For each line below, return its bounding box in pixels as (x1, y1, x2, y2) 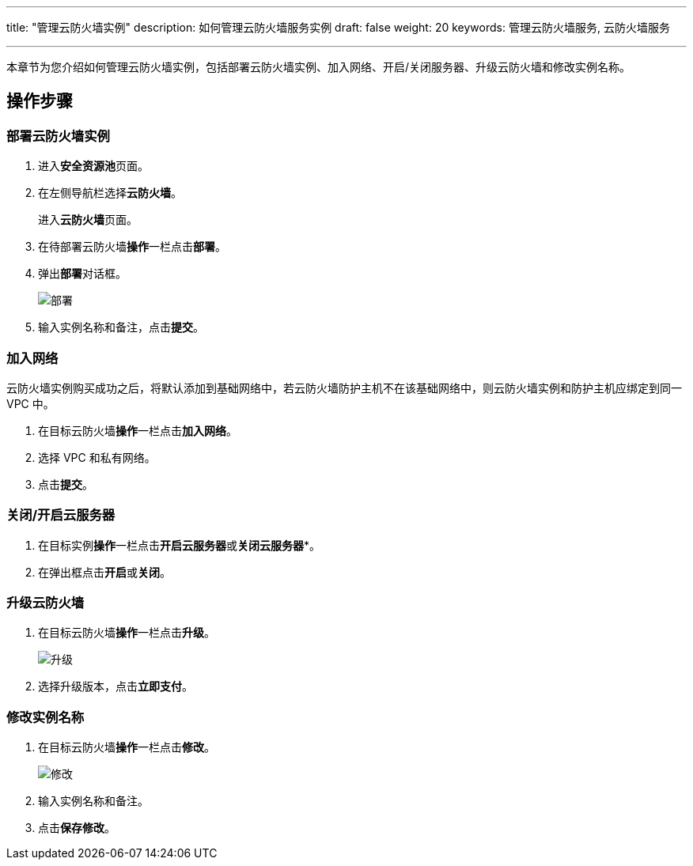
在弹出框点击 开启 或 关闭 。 (38, 565, 171, 579)
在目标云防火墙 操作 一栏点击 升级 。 (38, 626, 215, 640)
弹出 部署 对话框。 (38, 267, 127, 281)
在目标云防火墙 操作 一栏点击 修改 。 (38, 740, 215, 754)
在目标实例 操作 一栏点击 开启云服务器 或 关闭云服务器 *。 (38, 538, 321, 552)
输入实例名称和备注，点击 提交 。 (38, 320, 204, 335)
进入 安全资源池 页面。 (38, 159, 149, 173)
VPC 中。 (6, 396, 55, 410)
